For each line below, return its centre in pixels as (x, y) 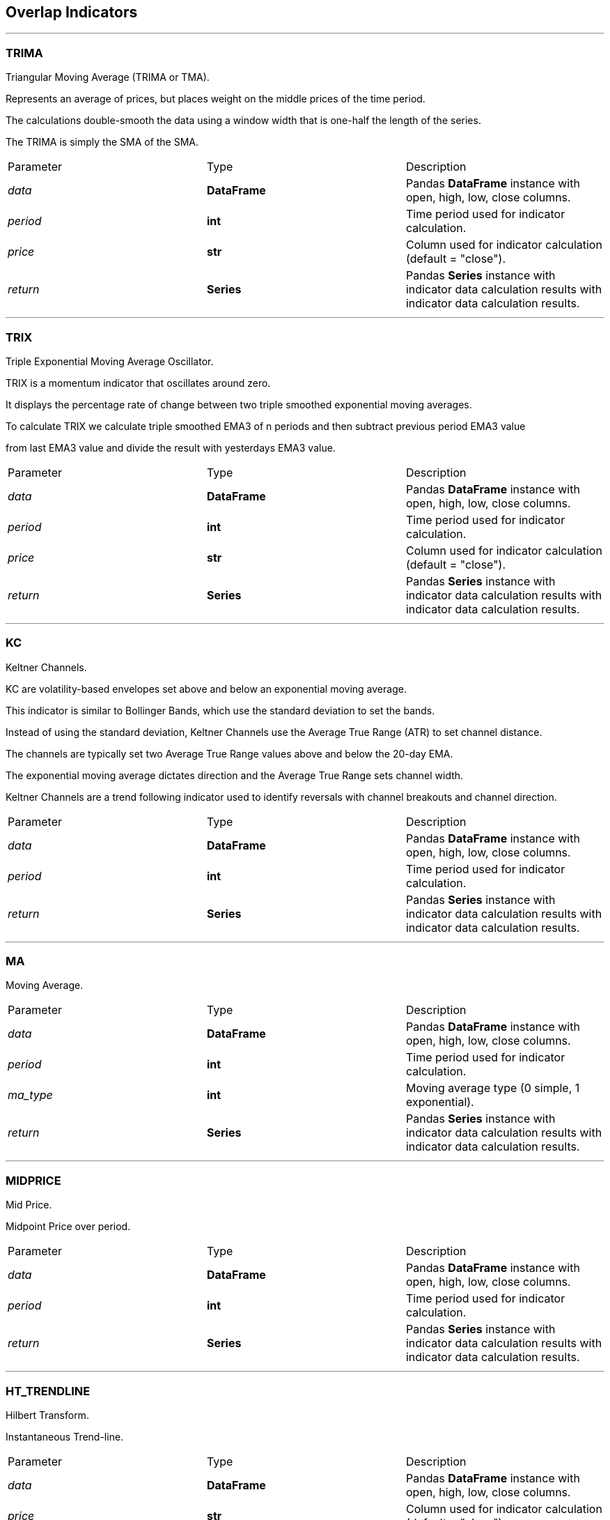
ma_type (30, 1095)
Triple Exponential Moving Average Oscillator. (110, 361)
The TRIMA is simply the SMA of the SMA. (102, 142)
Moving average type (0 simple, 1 (493, 1088)
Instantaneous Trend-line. (65, 1436)
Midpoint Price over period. (68, 1227)
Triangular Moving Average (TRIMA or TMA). (108, 77)
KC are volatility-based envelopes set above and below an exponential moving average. (206, 689)
